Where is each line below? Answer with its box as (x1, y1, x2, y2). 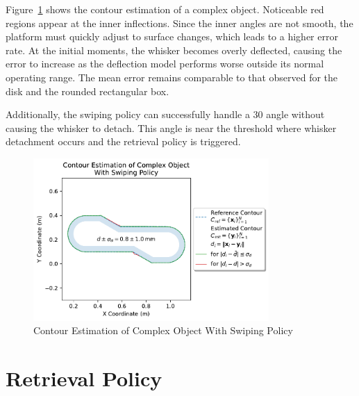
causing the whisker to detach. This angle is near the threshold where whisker (6, 120, 337, 135)
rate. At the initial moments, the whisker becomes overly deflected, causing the (6, 42, 342, 57)
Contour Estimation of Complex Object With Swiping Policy (33, 323, 293, 338)
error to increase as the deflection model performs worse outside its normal (6, 56, 324, 71)
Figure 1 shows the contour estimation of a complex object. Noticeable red (6, 2, 324, 16)
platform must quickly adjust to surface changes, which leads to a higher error (6, 29, 338, 44)
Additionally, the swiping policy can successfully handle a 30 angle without (6, 107, 325, 122)
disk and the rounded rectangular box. (6, 83, 169, 98)
